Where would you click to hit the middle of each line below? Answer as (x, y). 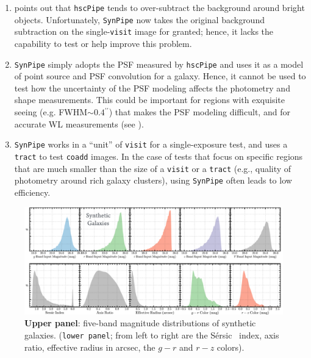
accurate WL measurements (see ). (79, 124)
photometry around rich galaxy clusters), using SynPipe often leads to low (153, 180)
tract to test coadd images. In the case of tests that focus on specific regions (159, 156)
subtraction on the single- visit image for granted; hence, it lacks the (144, 31)
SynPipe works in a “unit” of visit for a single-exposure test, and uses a (151, 144)
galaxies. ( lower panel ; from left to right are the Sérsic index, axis (152, 335)
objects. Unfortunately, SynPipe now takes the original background (139, 19)
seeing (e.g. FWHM (51, 112)
